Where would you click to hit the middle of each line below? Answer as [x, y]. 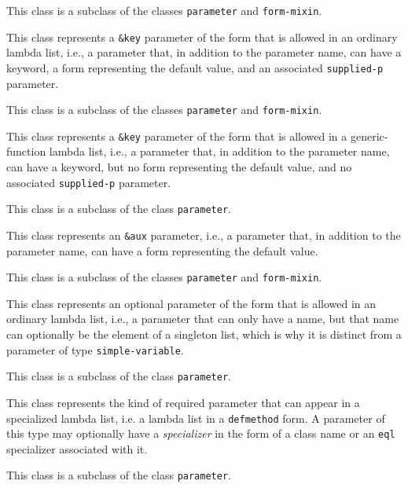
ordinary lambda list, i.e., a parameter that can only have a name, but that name [203, 319]
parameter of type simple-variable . [95, 349]
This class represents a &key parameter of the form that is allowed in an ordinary [202, 37]
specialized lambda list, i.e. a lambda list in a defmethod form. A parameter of [196, 418]
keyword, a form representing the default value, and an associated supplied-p [195, 67]
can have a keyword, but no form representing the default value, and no [179, 167]
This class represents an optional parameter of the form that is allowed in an [191, 303]
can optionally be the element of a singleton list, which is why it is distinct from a [204, 334]
